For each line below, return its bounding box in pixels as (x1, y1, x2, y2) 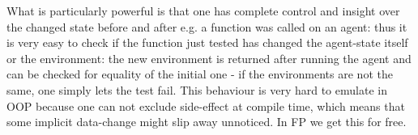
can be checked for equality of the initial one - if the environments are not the (6, 65, 393, 82)
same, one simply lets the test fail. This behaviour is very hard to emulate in (6, 81, 387, 98)
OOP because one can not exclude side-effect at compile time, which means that (6, 97, 405, 114)
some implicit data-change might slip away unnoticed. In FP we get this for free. (6, 113, 407, 130)
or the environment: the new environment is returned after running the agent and (6, 49, 412, 66)
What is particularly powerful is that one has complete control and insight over (6, 2, 400, 19)
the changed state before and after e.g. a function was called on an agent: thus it (6, 18, 407, 35)
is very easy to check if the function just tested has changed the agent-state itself (6, 34, 408, 51)
